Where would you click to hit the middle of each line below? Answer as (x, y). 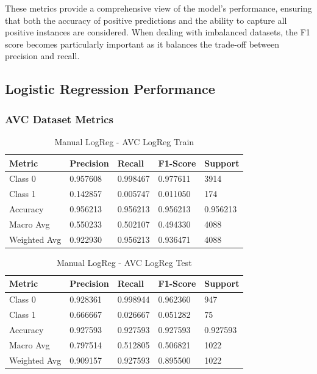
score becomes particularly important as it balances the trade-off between (142, 44)
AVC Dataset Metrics (59, 119)
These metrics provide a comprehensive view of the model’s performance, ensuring (158, 8)
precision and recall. (42, 56)
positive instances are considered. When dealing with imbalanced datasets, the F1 (158, 32)
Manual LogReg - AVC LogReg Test (124, 262)
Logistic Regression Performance (110, 89)
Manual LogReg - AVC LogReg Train (124, 141)
